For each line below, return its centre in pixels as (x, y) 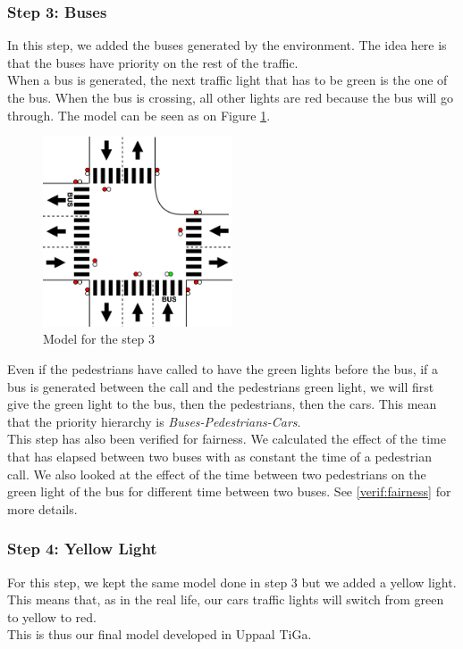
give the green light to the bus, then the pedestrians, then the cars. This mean (222, 404)
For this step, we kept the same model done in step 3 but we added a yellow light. (232, 582)
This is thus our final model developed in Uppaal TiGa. (160, 634)
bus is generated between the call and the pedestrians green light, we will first (221, 386)
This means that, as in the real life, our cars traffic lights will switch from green (226, 599)
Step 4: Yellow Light (82, 549)
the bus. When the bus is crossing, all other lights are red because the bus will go (230, 97)
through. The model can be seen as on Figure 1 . (139, 115)
